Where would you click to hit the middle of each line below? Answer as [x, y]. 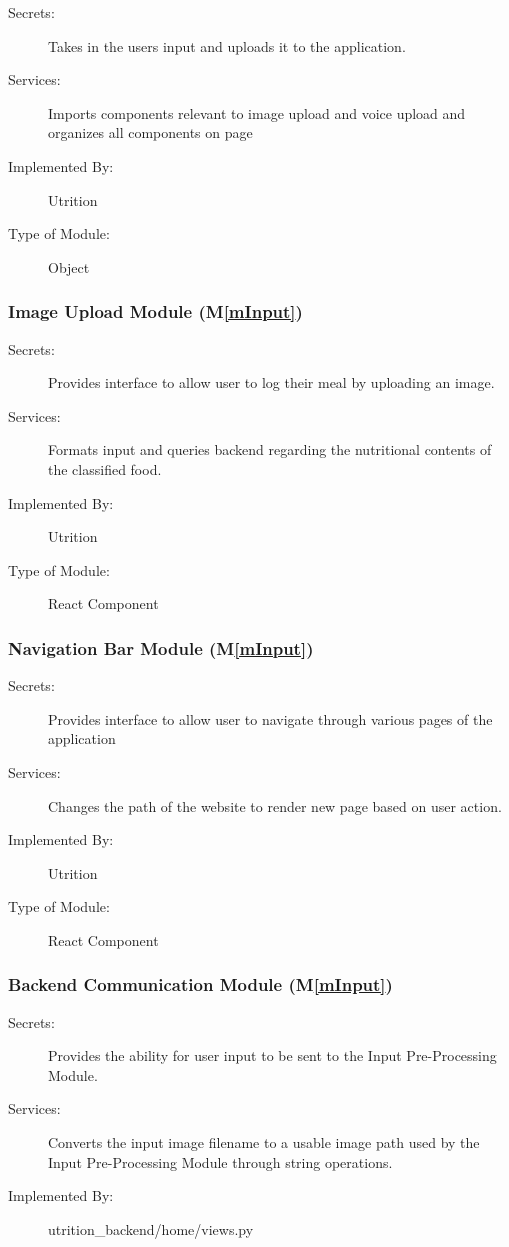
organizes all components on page [150, 132]
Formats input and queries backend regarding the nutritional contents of [270, 449]
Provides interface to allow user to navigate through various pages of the [270, 718]
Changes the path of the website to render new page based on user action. [275, 805]
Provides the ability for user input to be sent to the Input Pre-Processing [272, 1055]
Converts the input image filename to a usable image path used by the [264, 1142]
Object [69, 266]
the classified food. [105, 468]
